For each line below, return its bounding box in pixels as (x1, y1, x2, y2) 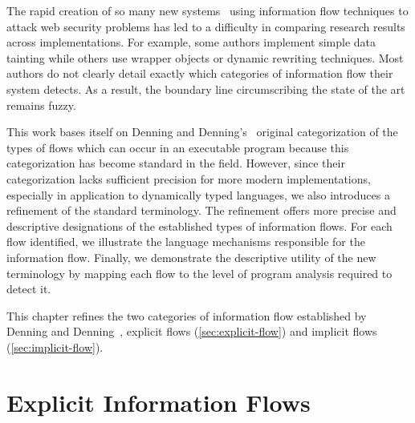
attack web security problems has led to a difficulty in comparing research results (6, 18, 405, 34)
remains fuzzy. (6, 96, 76, 113)
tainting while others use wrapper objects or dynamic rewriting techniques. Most (6, 49, 404, 66)
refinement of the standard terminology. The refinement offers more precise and (6, 202, 397, 219)
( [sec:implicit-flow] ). (6, 338, 104, 355)
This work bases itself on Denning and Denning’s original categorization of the (6, 123, 398, 140)
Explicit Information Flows (6, 385, 311, 418)
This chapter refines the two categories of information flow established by (6, 307, 367, 324)
